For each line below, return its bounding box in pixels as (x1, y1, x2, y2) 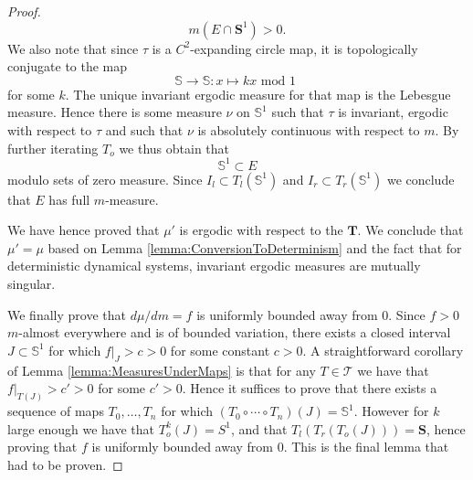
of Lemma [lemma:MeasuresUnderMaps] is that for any (7, 360, 316, 379)
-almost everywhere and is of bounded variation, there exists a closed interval (18, 323, 451, 342)
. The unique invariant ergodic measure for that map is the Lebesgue (65, 84, 451, 103)
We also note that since (7, 38, 139, 58)
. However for (353, 401, 429, 421)
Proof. (7, 2, 41, 20)
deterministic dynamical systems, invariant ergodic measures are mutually (7, 256, 421, 275)
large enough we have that (7, 419, 155, 438)
